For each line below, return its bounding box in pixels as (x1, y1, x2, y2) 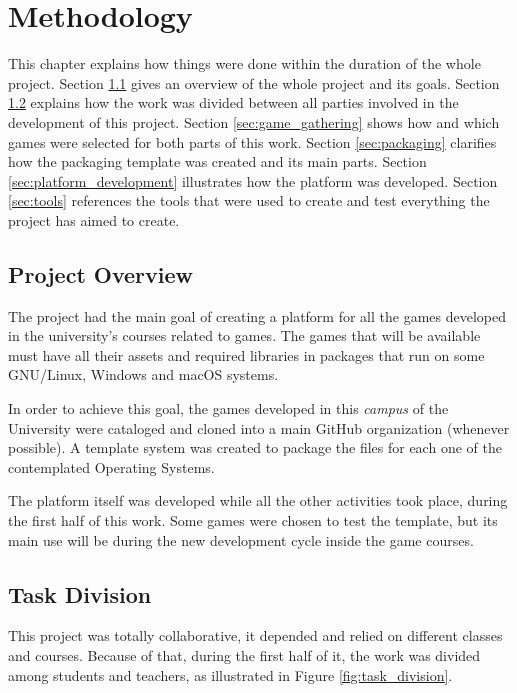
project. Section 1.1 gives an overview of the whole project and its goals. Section (8, 72, 500, 93)
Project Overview (8, 258, 194, 289)
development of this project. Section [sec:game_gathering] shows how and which (8, 111, 500, 132)
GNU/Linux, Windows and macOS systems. (8, 364, 279, 385)
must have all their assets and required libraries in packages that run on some (8, 344, 485, 365)
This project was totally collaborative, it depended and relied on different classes (8, 625, 503, 646)
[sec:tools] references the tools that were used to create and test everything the (8, 190, 490, 211)
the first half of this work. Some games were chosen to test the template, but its (8, 510, 498, 531)
